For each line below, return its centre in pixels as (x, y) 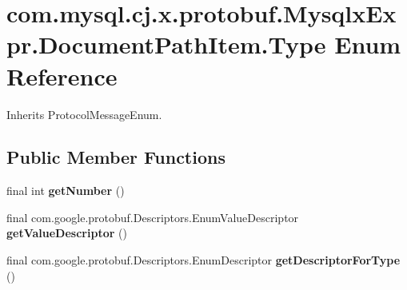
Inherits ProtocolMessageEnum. (84, 114)
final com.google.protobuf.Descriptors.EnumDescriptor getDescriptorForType (203, 260)
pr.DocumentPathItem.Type (166, 44)
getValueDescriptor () (67, 233)
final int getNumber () (66, 191)
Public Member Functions (116, 157)
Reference (62, 75)
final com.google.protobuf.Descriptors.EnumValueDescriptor (153, 217)
